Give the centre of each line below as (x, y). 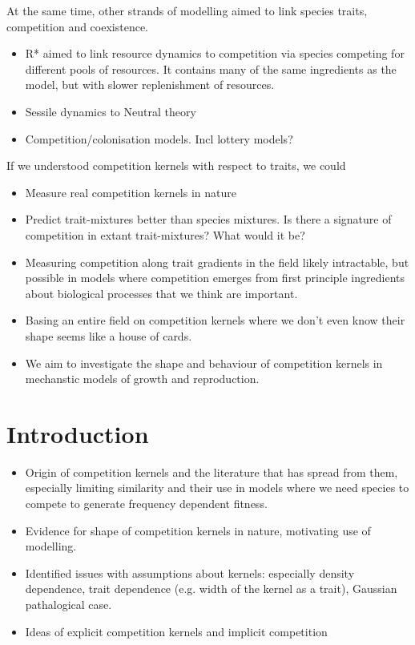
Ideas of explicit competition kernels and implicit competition (176, 631)
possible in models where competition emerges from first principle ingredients (215, 278)
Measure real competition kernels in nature (131, 192)
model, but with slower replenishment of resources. (150, 85)
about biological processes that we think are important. (161, 293)
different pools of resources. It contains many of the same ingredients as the (211, 69)
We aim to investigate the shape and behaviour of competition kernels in (204, 363)
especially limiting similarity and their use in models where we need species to (217, 488)
